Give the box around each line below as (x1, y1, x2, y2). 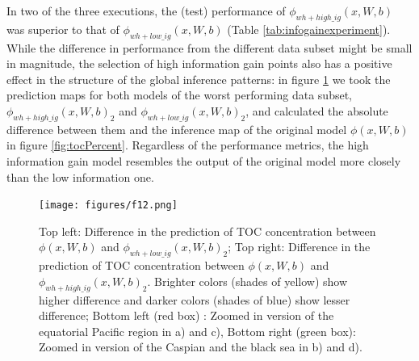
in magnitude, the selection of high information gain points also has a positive (6, 55, 392, 72)
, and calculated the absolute (245, 102, 388, 119)
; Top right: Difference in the (228, 238, 371, 255)
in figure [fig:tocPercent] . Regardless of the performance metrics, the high (6, 136, 369, 153)
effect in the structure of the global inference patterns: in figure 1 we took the (6, 70, 391, 87)
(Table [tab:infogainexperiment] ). (227, 20, 391, 37)
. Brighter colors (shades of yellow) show (147, 272, 348, 289)
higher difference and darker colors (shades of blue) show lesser (39, 291, 350, 308)
